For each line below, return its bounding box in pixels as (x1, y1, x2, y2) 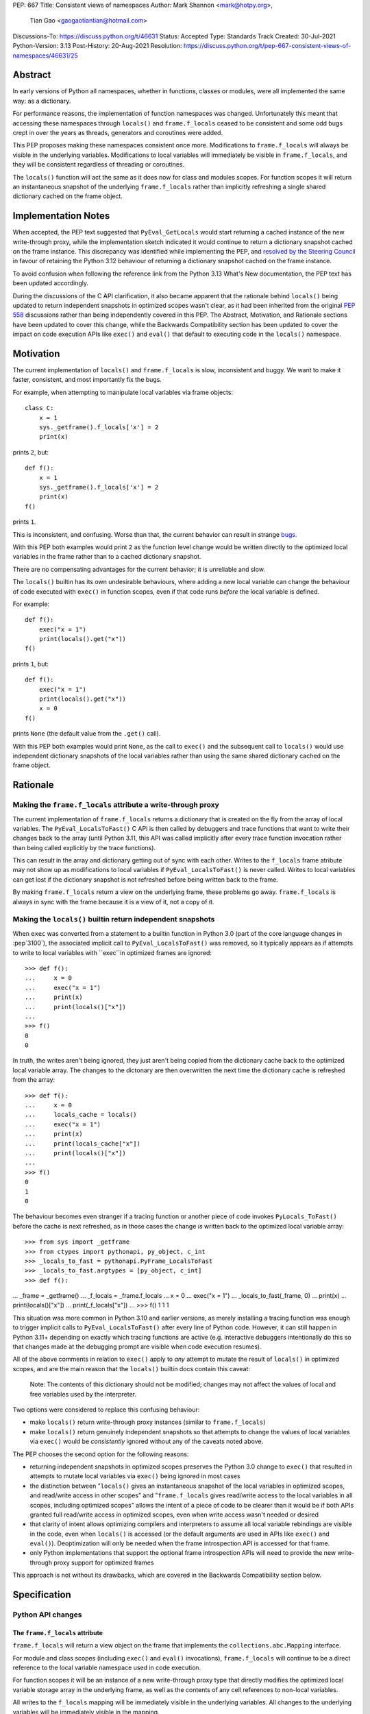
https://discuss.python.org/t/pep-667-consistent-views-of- (183, 42, 351, 50)
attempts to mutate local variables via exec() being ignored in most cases (29, 1472, 241, 1480)
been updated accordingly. (12, 279, 89, 287)
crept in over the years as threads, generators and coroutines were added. (12, 129, 223, 137)
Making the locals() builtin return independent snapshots (12, 915, 215, 924)
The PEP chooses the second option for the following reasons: (12, 1450, 189, 1458)
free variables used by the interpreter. (29, 1390, 137, 1398)
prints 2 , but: (12, 448, 49, 456)
